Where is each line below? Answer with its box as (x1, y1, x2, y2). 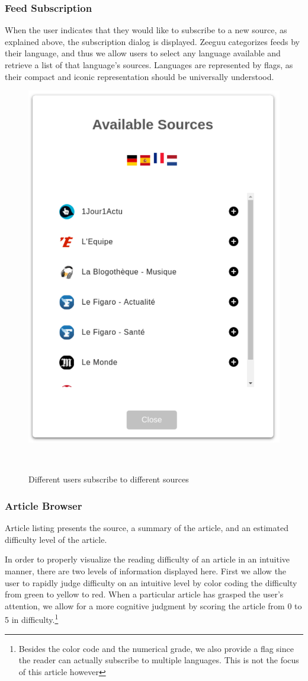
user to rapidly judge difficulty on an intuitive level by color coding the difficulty (5, 576, 297, 589)
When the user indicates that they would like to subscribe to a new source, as (5, 24, 287, 36)
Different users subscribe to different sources (28, 473, 189, 485)
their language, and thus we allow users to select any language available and (5, 47, 281, 59)
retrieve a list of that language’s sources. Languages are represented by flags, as (5, 59, 293, 71)
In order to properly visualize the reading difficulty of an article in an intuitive (5, 553, 290, 565)
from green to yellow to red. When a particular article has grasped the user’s (5, 588, 284, 600)
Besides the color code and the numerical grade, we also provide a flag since (18, 642, 294, 654)
